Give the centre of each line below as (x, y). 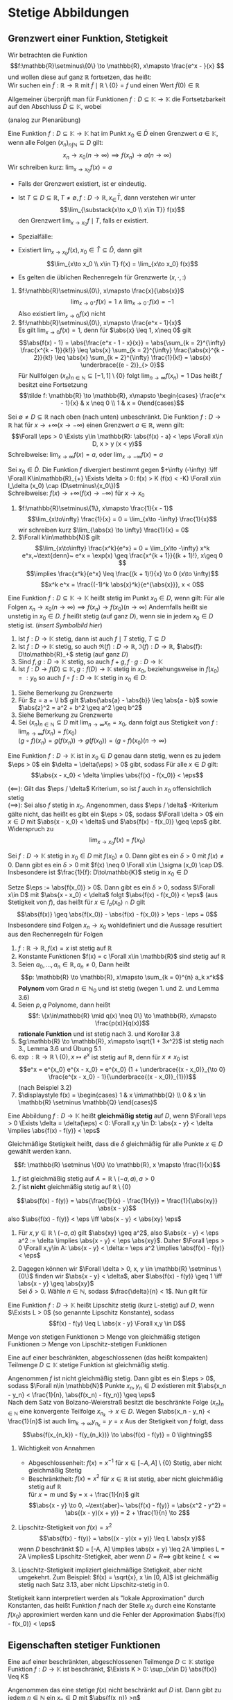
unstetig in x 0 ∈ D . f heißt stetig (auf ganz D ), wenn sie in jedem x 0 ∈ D (111, 617)
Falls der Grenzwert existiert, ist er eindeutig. (82, 183)
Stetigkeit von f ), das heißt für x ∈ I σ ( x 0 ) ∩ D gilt (77, 903)
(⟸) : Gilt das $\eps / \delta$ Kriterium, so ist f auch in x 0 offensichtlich (110, 790)
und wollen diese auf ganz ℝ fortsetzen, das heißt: (80, 77)
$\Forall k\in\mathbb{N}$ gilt (59, 537)
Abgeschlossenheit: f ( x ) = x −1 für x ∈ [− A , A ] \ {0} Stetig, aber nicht (125, 1462)
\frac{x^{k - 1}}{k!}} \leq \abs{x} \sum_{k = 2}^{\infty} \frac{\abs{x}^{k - (122, 350)
